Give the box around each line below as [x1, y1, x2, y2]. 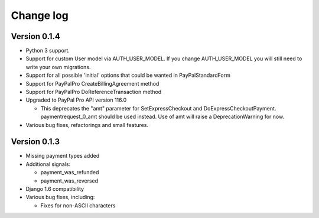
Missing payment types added [25, 152, 100, 160]
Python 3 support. [25, 47, 70, 54]
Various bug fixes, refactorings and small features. [25, 121, 149, 128]
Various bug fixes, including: [25, 194, 95, 201]
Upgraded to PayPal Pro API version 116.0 [25, 96, 127, 103]
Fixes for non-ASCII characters [40, 201, 116, 209]
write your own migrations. [25, 63, 91, 70]
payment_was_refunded [40, 169, 99, 176]
